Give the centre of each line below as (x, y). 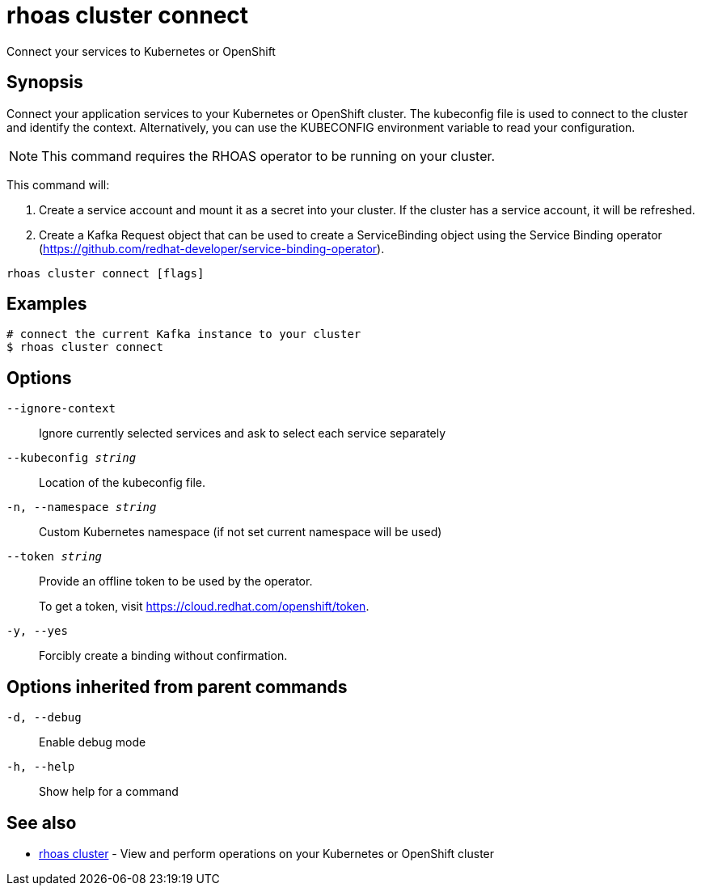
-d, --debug (44, 718)
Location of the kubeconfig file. (122, 483)
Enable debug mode (93, 742)
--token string (55, 557)
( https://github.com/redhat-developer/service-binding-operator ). (212, 248)
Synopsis (45, 82)
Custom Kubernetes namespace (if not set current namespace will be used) (241, 532)
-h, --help (41, 767)
